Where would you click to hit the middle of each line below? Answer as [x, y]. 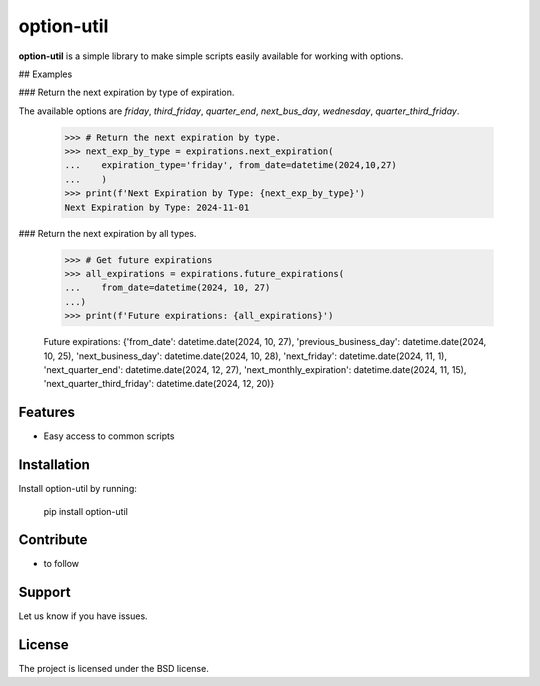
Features [46, 412]
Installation [54, 465]
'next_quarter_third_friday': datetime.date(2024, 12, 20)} [159, 384]
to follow [61, 564]
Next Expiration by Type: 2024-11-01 [157, 207]
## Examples [45, 74]
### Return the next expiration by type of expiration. [126, 92]
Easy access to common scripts [109, 436]
